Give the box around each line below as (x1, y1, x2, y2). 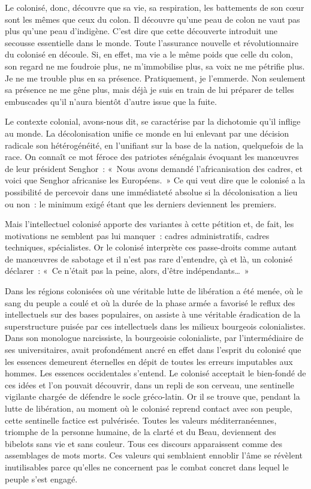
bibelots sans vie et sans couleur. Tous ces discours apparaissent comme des (5, 437, 282, 449)
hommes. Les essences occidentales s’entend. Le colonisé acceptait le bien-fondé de (5, 367, 306, 379)
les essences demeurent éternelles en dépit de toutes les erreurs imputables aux (5, 355, 293, 367)
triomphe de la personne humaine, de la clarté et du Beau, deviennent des (5, 425, 276, 438)
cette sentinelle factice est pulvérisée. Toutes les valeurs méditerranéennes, (5, 413, 277, 426)
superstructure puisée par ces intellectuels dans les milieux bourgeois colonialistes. (5, 319, 306, 332)
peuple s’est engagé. (5, 472, 78, 485)
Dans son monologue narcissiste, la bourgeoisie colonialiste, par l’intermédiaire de (5, 331, 304, 344)
